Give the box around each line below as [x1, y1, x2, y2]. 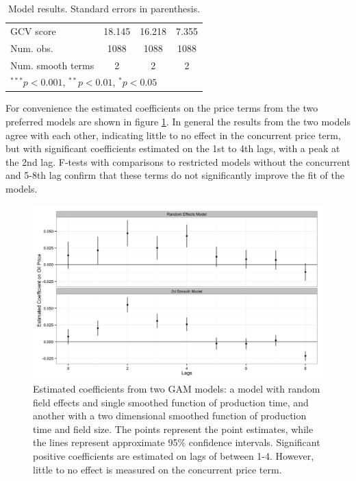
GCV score [10, 23, 56, 38]
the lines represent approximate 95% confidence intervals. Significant [33, 435, 320, 449]
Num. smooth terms [10, 58, 94, 72]
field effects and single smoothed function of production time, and [33, 395, 309, 409]
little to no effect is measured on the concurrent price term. [33, 462, 282, 476]
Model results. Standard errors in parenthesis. [8, 1, 201, 15]
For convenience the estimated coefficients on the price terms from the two [5, 101, 318, 115]
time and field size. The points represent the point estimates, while [33, 421, 314, 436]
